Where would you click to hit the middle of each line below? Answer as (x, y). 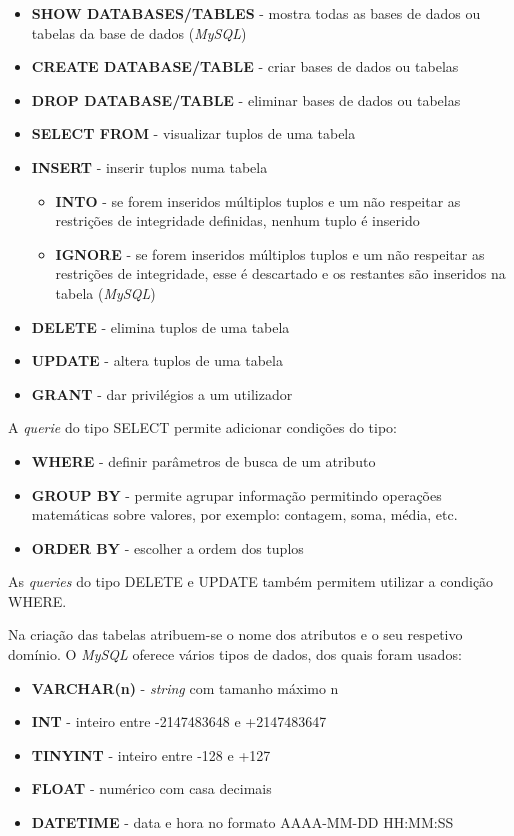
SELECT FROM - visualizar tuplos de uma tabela (193, 133)
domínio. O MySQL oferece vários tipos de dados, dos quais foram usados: (235, 654)
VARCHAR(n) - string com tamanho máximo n (185, 687)
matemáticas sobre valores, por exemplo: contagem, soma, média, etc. (244, 514)
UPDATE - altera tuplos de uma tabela (157, 360)
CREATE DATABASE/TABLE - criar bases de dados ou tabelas (245, 66)
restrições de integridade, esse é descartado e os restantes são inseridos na (280, 273)
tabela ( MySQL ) (105, 292)
